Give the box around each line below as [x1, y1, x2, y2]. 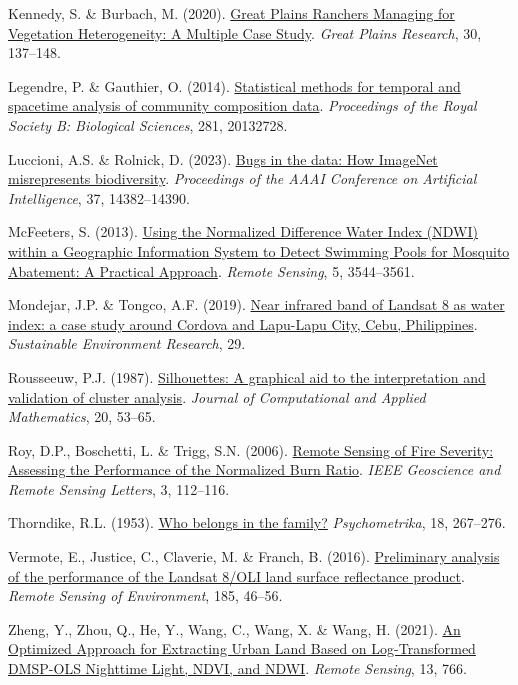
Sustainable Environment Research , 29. [8, 333, 246, 354]
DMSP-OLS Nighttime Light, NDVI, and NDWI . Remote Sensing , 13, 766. [8, 658, 467, 679]
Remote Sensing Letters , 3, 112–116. [8, 478, 230, 499]
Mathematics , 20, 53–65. [8, 406, 156, 427]
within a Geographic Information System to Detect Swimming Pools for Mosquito [8, 240, 510, 261]
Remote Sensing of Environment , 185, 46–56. [8, 585, 283, 606]
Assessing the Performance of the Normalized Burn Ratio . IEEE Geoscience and [8, 459, 501, 480]
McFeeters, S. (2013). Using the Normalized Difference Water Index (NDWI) [8, 221, 478, 242]
